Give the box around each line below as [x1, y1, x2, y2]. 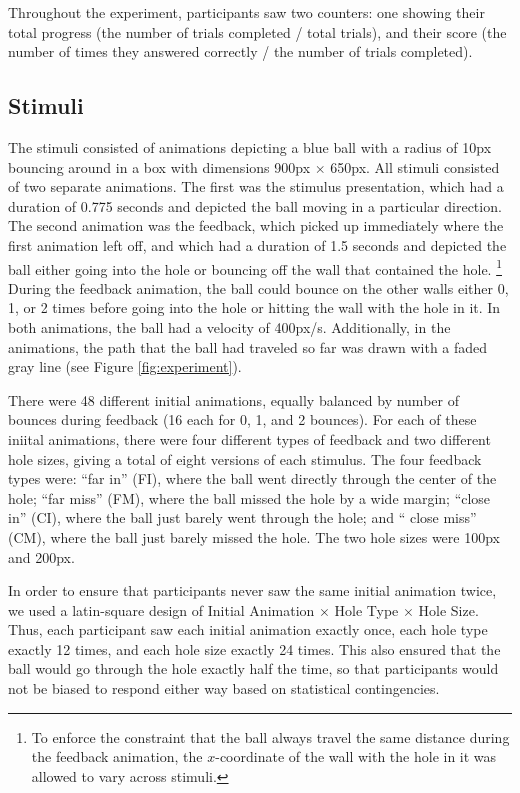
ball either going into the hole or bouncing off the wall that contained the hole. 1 [8, 255, 502, 279]
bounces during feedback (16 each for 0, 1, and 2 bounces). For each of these [8, 409, 477, 430]
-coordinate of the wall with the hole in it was [215, 746, 497, 767]
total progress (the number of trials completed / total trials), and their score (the [8, 21, 507, 42]
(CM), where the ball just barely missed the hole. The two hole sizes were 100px [8, 526, 500, 547]
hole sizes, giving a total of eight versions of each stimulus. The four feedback [8, 448, 482, 469]
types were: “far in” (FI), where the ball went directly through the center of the [8, 468, 497, 489]
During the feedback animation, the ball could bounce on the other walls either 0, [8, 277, 509, 298]
